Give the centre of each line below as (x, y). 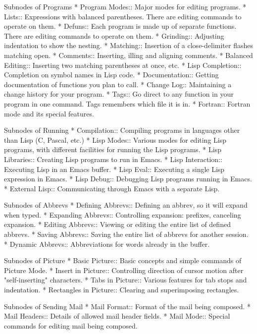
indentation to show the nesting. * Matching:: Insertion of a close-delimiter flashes (128, 45)
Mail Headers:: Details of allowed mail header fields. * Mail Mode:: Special (117, 316)
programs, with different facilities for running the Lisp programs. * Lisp (113, 149)
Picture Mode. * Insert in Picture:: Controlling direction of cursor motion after (124, 270)
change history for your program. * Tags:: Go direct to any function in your (119, 94)
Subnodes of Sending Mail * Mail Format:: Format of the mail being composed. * (128, 306)
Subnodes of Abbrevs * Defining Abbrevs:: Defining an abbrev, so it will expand (126, 205)
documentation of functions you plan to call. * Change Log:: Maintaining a (118, 84)
